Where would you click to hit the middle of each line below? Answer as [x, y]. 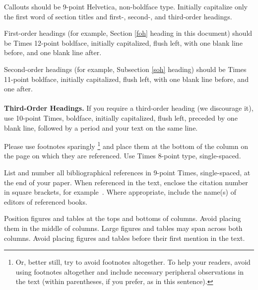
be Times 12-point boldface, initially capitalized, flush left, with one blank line [123, 42]
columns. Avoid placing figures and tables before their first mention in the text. [125, 238]
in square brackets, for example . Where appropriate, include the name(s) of [120, 192]
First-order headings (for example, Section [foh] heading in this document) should [128, 33]
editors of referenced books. [46, 201]
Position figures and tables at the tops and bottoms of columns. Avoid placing [123, 218]
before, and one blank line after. [53, 52]
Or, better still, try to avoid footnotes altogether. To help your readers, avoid [133, 262]
